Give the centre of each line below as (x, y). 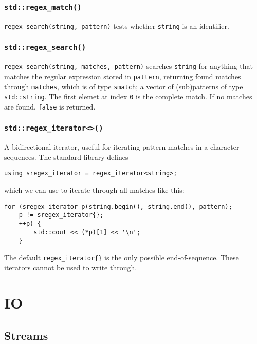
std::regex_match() (43, 7)
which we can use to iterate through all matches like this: (94, 190)
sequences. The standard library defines (66, 157)
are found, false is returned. (50, 106)
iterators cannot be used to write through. (71, 267)
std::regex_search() (45, 48)
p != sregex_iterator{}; (61, 215)
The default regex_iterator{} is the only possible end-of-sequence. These (122, 257)
